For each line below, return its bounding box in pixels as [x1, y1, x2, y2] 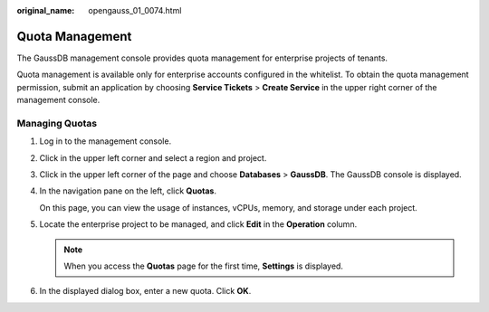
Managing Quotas [16, 117, 98, 129]
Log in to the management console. [39, 136, 172, 147]
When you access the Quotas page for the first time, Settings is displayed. [63, 260, 344, 271]
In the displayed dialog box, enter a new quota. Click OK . [39, 286, 252, 297]
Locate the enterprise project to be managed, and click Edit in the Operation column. [39, 219, 358, 230]
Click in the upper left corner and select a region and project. [39, 152, 267, 163]
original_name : [16, 5, 75, 15]
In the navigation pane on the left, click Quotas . [39, 185, 217, 196]
